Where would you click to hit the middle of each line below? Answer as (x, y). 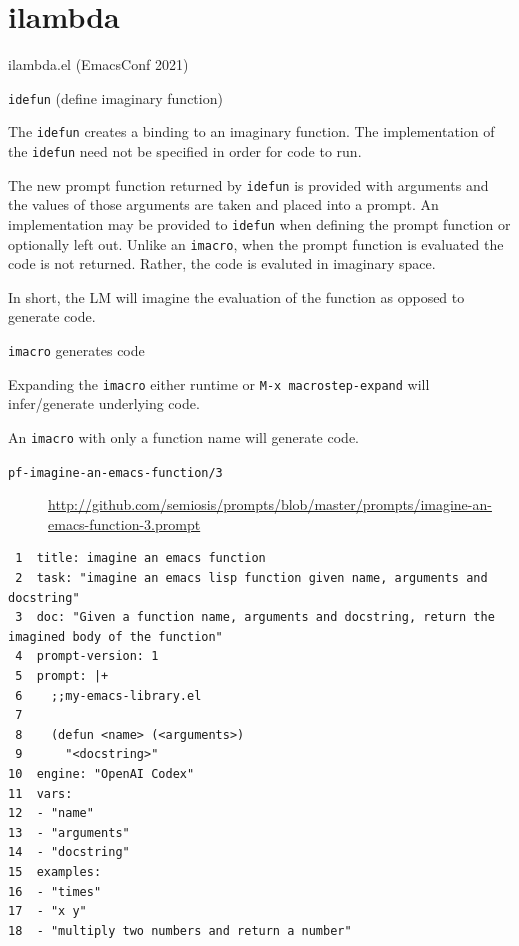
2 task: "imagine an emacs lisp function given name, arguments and (251, 578)
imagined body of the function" (115, 636)
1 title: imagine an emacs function (140, 558)
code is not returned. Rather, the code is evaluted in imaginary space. (222, 263)
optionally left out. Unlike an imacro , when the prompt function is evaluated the (256, 243)
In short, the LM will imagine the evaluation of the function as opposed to (236, 296)
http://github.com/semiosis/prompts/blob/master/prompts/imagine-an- (270, 504)
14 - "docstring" (69, 852)
